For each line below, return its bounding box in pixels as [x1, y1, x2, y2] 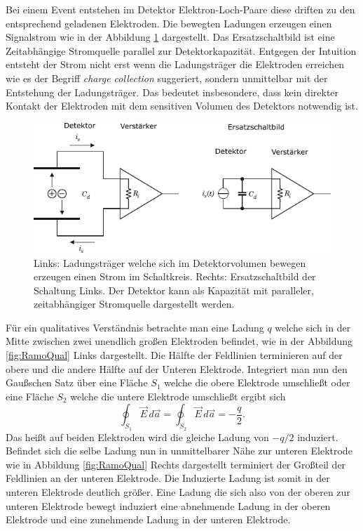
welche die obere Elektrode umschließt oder [164, 375, 350, 390]
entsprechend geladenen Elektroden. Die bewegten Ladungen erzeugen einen [6, 15, 332, 30]
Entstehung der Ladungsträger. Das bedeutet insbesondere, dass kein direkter [6, 84, 339, 99]
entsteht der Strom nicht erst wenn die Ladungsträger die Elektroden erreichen [6, 57, 345, 72]
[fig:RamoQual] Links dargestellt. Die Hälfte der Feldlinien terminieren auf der [6, 348, 343, 362]
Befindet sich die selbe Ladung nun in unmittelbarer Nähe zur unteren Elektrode [6, 443, 352, 458]
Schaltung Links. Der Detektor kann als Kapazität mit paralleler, [34, 282, 314, 297]
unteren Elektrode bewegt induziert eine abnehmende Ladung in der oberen [6, 498, 331, 513]
